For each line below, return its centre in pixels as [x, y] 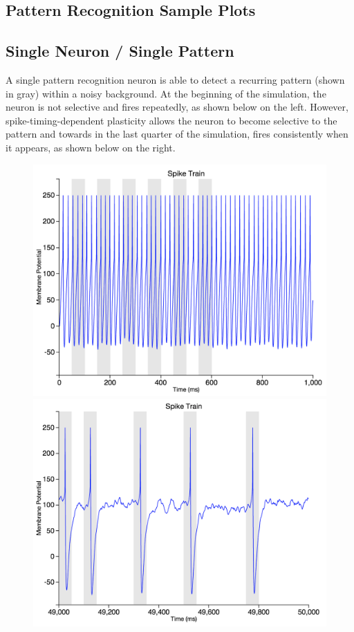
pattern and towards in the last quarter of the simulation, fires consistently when [177, 134]
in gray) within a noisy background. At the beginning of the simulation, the [166, 93]
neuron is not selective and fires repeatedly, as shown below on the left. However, [177, 107]
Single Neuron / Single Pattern [120, 51]
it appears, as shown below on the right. [91, 147]
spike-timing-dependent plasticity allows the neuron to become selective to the [171, 120]
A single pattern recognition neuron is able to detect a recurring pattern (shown [175, 79]
